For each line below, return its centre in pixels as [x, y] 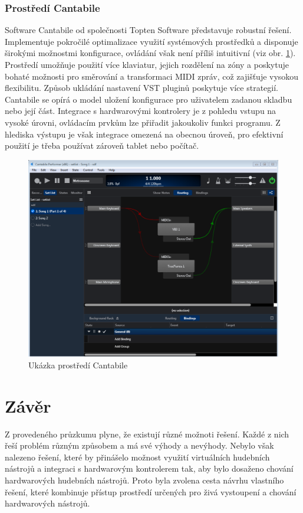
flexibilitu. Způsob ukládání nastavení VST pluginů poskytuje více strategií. [141, 88]
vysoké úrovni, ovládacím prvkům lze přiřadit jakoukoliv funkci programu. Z [143, 122]
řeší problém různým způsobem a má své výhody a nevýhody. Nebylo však [139, 445]
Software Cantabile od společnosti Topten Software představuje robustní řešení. [148, 30]
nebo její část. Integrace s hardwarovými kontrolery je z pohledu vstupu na [141, 111]
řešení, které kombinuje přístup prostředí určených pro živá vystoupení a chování [151, 491]
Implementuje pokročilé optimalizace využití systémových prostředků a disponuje [151, 41]
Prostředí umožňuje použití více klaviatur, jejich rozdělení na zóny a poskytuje [147, 64]
